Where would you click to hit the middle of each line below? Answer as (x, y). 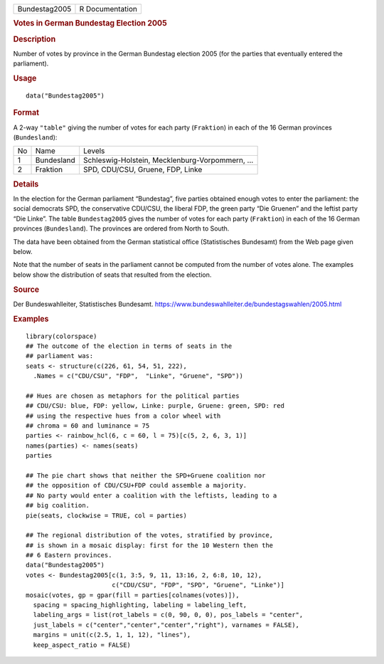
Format (26, 112)
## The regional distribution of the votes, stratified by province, (150, 535)
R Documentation (108, 9)
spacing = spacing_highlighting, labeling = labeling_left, (140, 605)
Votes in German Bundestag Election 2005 (90, 23)
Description (34, 39)
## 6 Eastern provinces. (69, 555)
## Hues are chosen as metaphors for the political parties (133, 396)
